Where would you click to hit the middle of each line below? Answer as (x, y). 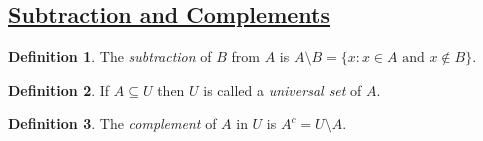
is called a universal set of (282, 89)
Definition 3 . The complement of (112, 123)
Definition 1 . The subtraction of (110, 56)
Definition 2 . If (59, 89)
